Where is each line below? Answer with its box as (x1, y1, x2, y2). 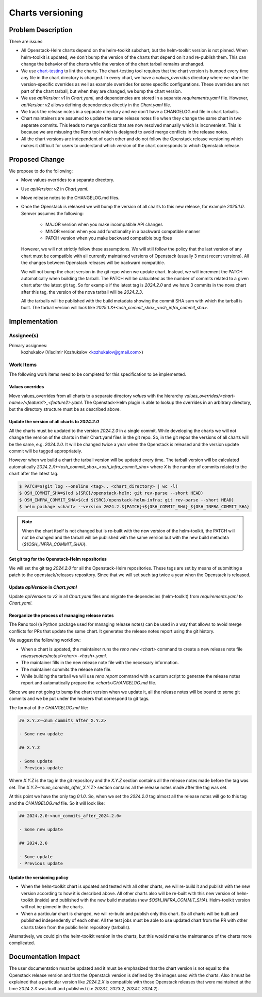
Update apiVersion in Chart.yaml (9, 584, 77, 590)
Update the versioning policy (9, 874, 69, 881)
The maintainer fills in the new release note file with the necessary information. (21, 660, 179, 665)
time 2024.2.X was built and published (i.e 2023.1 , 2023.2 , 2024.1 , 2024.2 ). (9, 986, 159, 992)
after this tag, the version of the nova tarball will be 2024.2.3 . (21, 289, 143, 295)
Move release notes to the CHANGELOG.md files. (21, 195, 120, 200)
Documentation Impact (9, 953, 80, 961)
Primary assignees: (9, 342, 48, 348)
